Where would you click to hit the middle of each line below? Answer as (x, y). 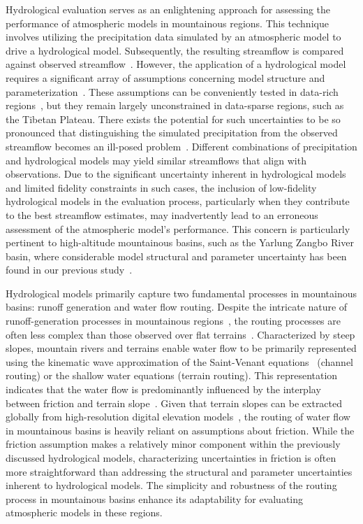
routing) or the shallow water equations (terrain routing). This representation (172, 375)
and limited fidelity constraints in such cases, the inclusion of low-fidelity (161, 187)
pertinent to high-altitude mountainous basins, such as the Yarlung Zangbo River (180, 242)
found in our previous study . (69, 270)
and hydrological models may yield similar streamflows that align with (156, 160)
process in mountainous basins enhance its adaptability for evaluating (155, 498)
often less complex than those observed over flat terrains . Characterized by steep (180, 334)
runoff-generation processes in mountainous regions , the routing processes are (173, 321)
